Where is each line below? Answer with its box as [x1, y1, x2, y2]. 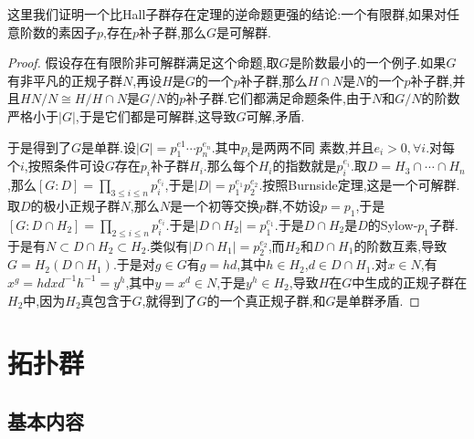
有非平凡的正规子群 [7, 70, 122, 89]
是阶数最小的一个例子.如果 [289, 53, 447, 72]
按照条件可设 [27, 156, 105, 175]
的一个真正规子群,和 [206, 290, 326, 309]
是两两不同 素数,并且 [250, 137, 374, 156]
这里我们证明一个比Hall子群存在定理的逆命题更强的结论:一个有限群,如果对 [7, 5, 448, 23]
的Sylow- [367, 214, 418, 234]
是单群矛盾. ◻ [335, 290, 420, 309]
